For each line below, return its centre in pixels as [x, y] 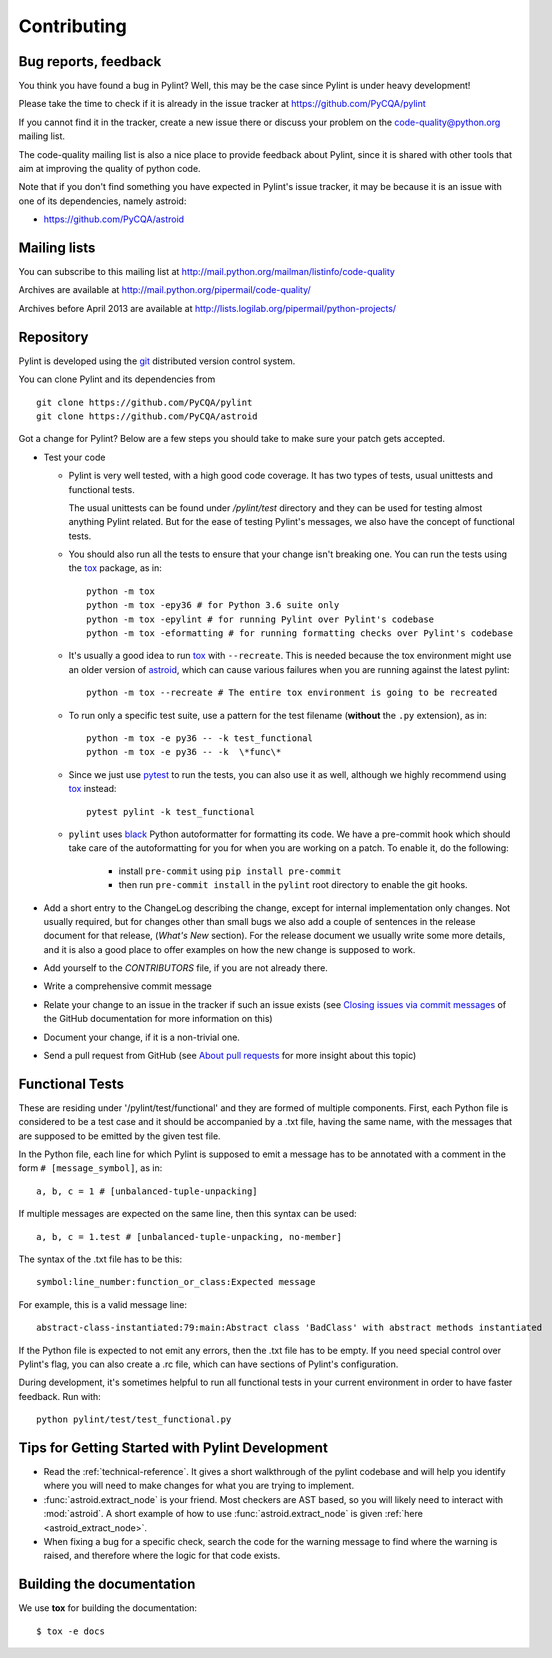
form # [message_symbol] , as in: [90, 1168]
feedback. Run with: [60, 1396]
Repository [53, 336]
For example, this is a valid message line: [103, 1304]
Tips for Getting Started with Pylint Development [173, 1447]
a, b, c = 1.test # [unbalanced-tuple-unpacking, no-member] [189, 1236]
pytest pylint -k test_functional [170, 811]
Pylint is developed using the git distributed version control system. [157, 361]
